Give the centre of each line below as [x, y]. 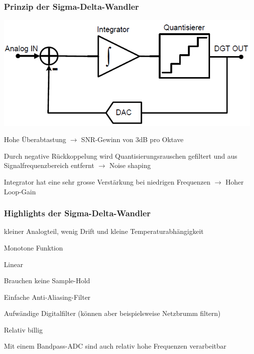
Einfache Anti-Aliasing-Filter [47, 297]
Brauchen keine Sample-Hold [47, 281]
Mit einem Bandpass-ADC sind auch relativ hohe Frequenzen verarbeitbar [115, 346]
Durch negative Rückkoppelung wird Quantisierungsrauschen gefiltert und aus [121, 156]
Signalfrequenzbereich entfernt [49, 165]
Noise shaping [130, 165]
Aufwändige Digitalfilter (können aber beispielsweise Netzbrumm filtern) [112, 313]
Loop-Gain [20, 191]
